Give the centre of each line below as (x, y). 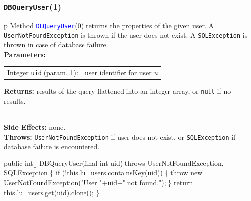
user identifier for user (118, 72)
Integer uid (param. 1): (43, 72)
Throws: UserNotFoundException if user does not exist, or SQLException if (120, 137)
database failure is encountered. (52, 146)
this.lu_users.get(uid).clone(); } (52, 192)
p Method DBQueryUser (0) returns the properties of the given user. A (109, 25)
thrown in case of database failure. (56, 45)
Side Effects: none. (35, 127)
